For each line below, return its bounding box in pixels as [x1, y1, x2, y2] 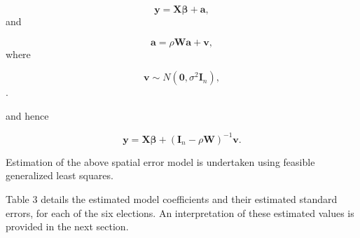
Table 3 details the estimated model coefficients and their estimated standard [6, 192, 338, 206]
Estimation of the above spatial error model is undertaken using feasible [6, 154, 315, 169]
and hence [6, 108, 49, 122]
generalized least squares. [6, 168, 113, 183]
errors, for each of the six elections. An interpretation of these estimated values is [6, 205, 354, 220]
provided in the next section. [6, 219, 129, 234]
